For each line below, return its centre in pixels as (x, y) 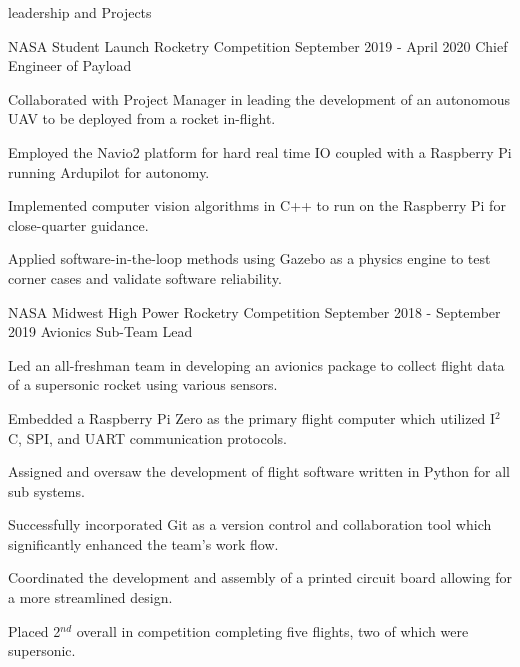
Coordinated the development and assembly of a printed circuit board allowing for (260, 577)
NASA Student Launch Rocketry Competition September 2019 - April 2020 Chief (258, 45)
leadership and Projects (80, 12)
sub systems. (46, 490)
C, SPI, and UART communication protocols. (147, 437)
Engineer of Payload (70, 65)
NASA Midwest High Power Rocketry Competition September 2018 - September (254, 311)
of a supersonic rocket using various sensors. (143, 384)
